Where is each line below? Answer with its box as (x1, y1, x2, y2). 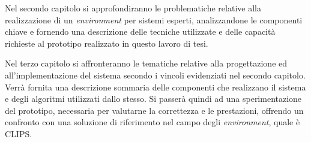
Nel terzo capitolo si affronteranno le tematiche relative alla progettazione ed (5, 57, 288, 70)
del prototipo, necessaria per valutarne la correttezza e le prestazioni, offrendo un (5, 104, 304, 116)
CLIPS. (5, 127, 32, 140)
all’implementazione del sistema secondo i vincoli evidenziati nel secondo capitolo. (5, 68, 306, 81)
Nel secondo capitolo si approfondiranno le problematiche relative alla (5, 2, 261, 14)
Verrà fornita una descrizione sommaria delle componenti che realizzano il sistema (5, 80, 306, 93)
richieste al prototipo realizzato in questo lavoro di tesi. (5, 37, 208, 49)
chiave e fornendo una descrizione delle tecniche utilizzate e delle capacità (5, 25, 276, 38)
